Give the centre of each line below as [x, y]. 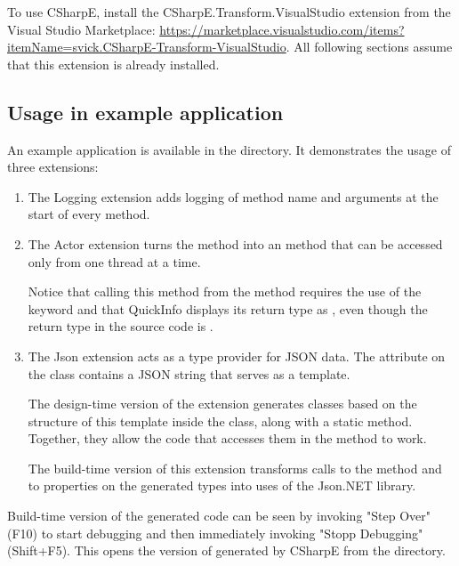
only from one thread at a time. [114, 261]
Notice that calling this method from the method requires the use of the [225, 291]
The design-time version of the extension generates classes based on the [222, 404]
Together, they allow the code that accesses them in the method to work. [227, 438]
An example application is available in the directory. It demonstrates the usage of [229, 149]
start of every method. [89, 214]
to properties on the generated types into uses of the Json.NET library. [222, 485]
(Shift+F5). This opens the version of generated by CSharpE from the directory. [226, 550]
